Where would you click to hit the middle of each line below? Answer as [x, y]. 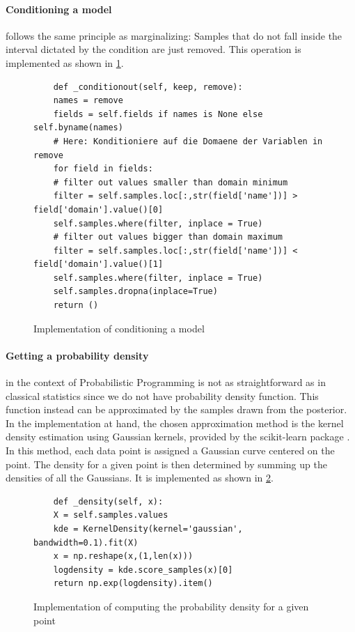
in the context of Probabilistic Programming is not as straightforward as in [166, 382]
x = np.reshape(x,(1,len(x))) [123, 556]
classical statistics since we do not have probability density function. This [162, 395]
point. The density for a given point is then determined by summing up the [166, 464]
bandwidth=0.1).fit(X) [86, 542]
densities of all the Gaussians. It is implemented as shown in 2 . [140, 478]
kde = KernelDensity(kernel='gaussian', [148, 529]
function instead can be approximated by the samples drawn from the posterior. [176, 409]
